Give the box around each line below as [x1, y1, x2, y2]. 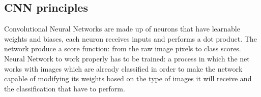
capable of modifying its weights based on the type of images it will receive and [4, 73, 252, 84]
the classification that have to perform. [4, 83, 125, 93]
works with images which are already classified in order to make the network [4, 63, 243, 74]
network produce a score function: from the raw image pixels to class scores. [4, 43, 241, 54]
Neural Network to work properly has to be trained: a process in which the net [4, 53, 250, 63]
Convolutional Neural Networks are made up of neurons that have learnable [4, 23, 240, 34]
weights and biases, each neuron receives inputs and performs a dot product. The [4, 33, 257, 44]
